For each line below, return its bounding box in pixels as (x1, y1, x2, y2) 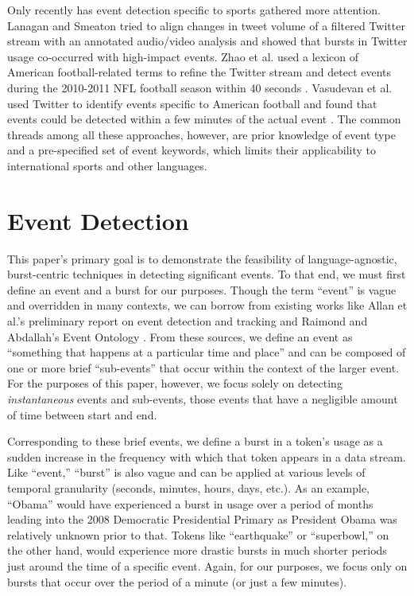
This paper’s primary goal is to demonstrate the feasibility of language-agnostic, (7, 250, 397, 267)
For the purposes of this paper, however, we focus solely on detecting (7, 375, 342, 391)
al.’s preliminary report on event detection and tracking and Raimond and (7, 313, 368, 329)
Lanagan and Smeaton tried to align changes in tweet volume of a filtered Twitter (7, 17, 405, 33)
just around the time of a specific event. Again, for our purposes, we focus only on (7, 557, 408, 574)
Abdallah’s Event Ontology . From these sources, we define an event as (7, 328, 353, 345)
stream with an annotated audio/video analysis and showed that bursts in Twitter (7, 33, 408, 49)
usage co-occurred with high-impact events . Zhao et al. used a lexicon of (7, 48, 359, 64)
